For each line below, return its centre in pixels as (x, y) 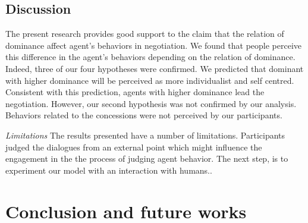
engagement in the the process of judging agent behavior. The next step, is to (147, 158)
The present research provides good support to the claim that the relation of (145, 34)
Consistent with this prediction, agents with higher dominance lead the (135, 92)
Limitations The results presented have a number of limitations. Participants (145, 135)
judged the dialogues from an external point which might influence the (134, 147)
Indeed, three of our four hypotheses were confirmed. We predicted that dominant (155, 68)
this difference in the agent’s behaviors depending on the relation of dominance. (150, 57)
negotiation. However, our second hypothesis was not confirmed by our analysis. (151, 103)
